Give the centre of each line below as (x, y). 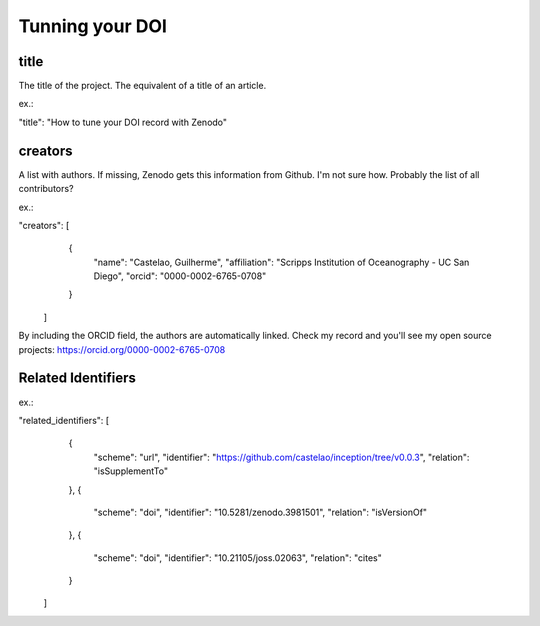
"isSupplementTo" (131, 471)
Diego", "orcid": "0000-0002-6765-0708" (180, 276)
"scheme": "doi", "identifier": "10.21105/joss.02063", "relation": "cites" (237, 557)
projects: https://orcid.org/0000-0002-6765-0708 (122, 349)
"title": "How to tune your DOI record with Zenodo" (123, 122)
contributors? (46, 189)
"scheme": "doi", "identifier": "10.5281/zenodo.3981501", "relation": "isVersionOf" (260, 512)
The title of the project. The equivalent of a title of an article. (142, 86)
